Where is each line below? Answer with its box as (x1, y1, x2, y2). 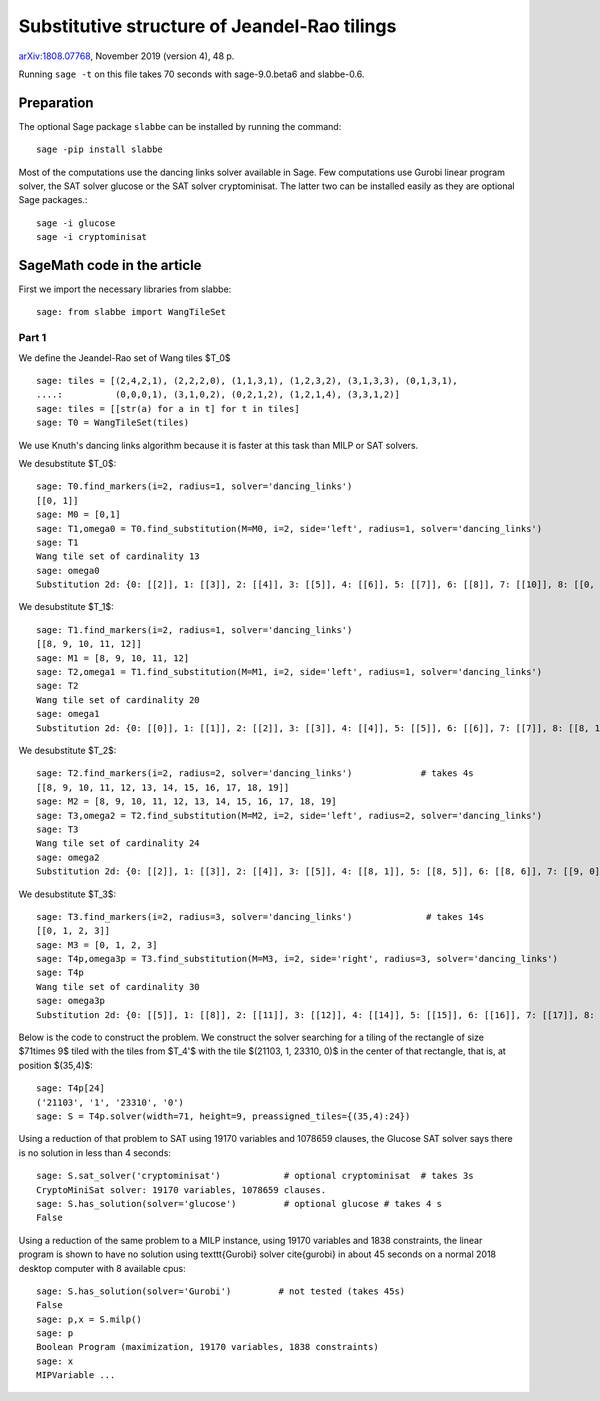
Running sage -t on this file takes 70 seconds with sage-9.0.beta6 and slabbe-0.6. (18, 68, 365, 80)
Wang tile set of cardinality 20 (36, 694, 200, 705)
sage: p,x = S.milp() (36, 1313, 142, 1325)
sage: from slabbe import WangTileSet (36, 306, 227, 318)
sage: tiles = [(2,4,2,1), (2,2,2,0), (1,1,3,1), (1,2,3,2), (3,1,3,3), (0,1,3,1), (36, 375, 459, 387)
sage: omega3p (36, 995, 105, 1007)
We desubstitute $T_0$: (18, 457, 117, 469)
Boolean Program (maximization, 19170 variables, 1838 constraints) (36, 1341, 379, 1353)
